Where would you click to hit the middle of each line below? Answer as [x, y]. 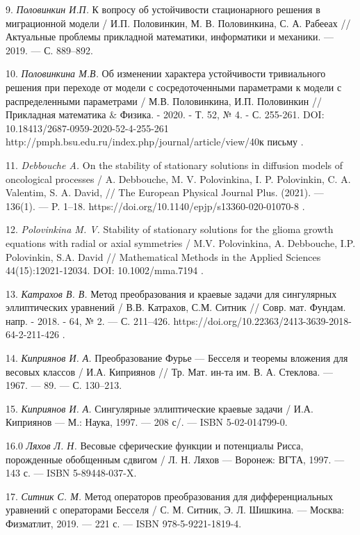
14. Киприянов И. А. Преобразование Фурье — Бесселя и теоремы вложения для [177, 358]
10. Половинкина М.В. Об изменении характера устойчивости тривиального [166, 73]
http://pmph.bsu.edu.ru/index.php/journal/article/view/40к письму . [155, 142]
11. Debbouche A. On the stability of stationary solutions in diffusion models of [174, 165]
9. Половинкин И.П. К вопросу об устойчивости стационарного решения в [163, 9]
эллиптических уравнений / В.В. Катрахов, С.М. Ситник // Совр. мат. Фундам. [176, 307]
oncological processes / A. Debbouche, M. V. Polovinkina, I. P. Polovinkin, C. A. [178, 178]
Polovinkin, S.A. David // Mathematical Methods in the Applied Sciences [163, 256]
